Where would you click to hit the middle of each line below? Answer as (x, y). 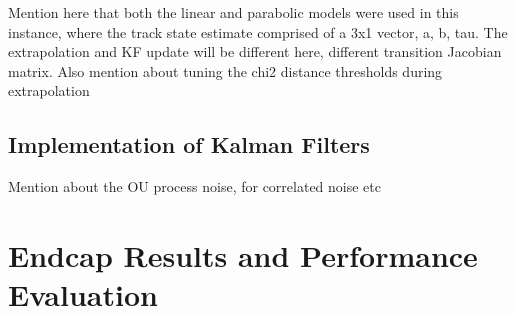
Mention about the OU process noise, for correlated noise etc (195, 186)
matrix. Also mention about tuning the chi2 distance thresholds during (225, 70)
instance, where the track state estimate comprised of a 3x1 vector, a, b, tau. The (258, 31)
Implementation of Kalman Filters (189, 144)
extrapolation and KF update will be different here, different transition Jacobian (255, 51)
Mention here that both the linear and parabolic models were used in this (233, 12)
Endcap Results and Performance (243, 254)
